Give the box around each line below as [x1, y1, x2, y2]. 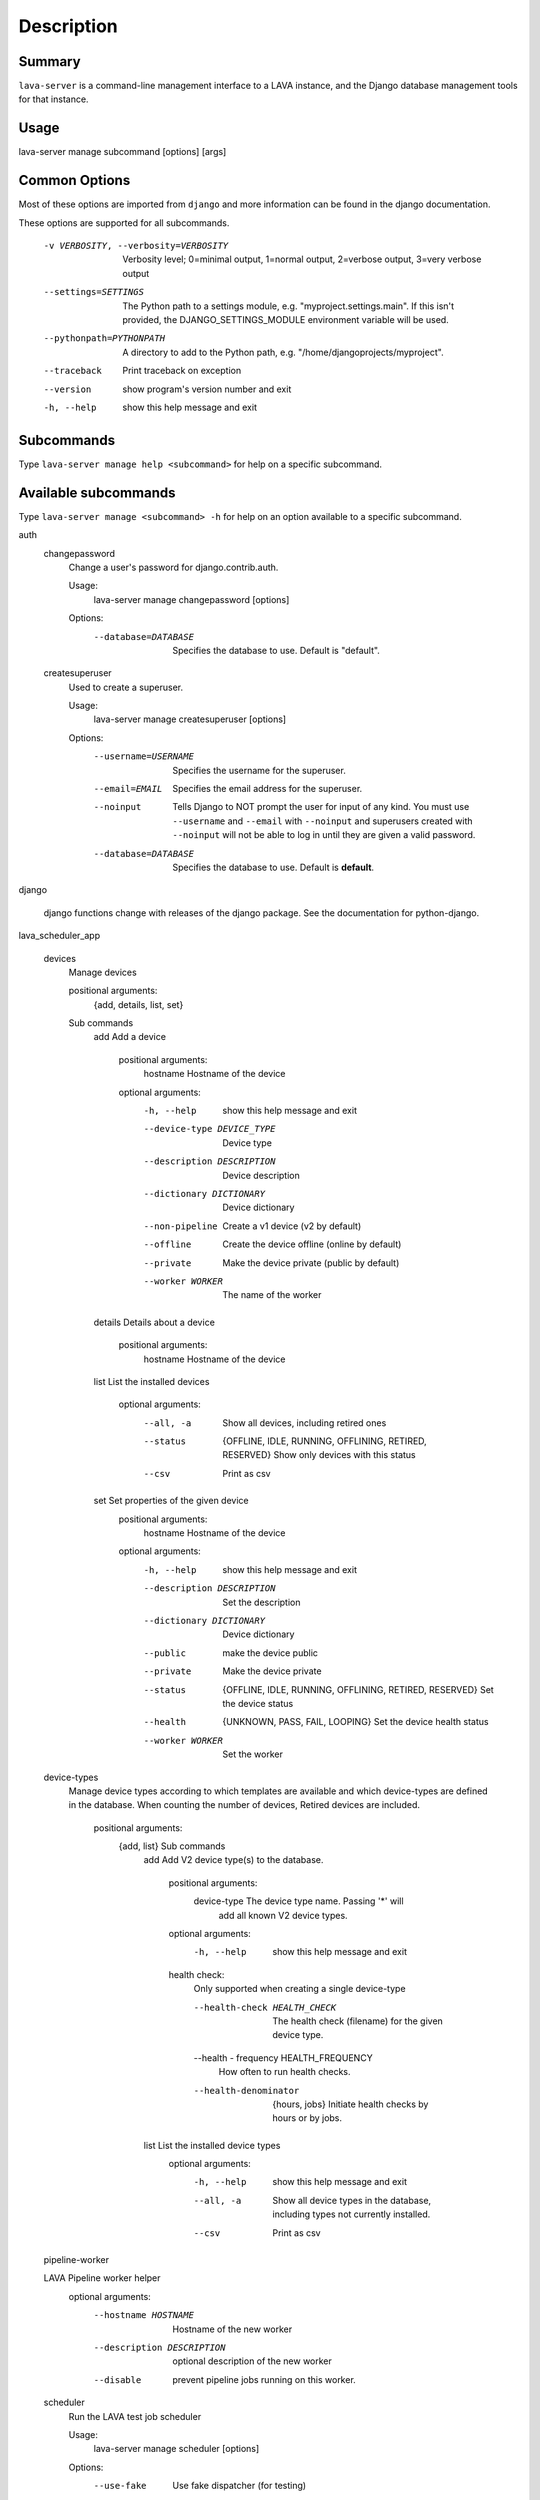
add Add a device [93, 1031, 167, 1043]
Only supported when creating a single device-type [193, 1983, 406, 1995]
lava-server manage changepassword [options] [93, 593, 290, 605]
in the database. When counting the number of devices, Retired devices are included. [68, 1799, 420, 1811]
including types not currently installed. [272, 2208, 431, 2220]
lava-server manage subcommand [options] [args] [18, 146, 227, 158]
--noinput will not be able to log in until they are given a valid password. [172, 829, 476, 841]
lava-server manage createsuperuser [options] [93, 713, 287, 725]
